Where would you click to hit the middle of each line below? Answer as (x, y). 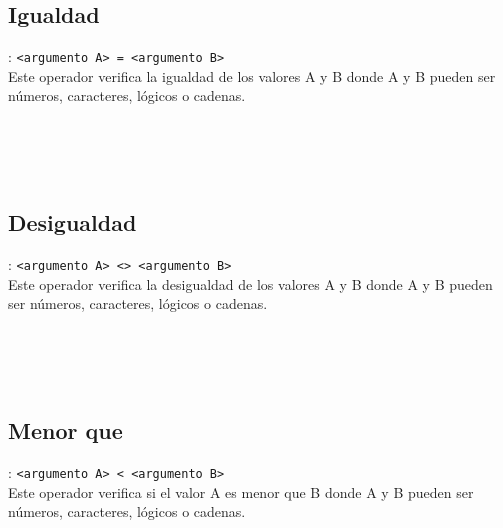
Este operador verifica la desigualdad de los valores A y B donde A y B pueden (250, 283)
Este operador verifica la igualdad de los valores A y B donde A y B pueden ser (252, 75)
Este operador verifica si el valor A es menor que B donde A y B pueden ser (241, 491)
